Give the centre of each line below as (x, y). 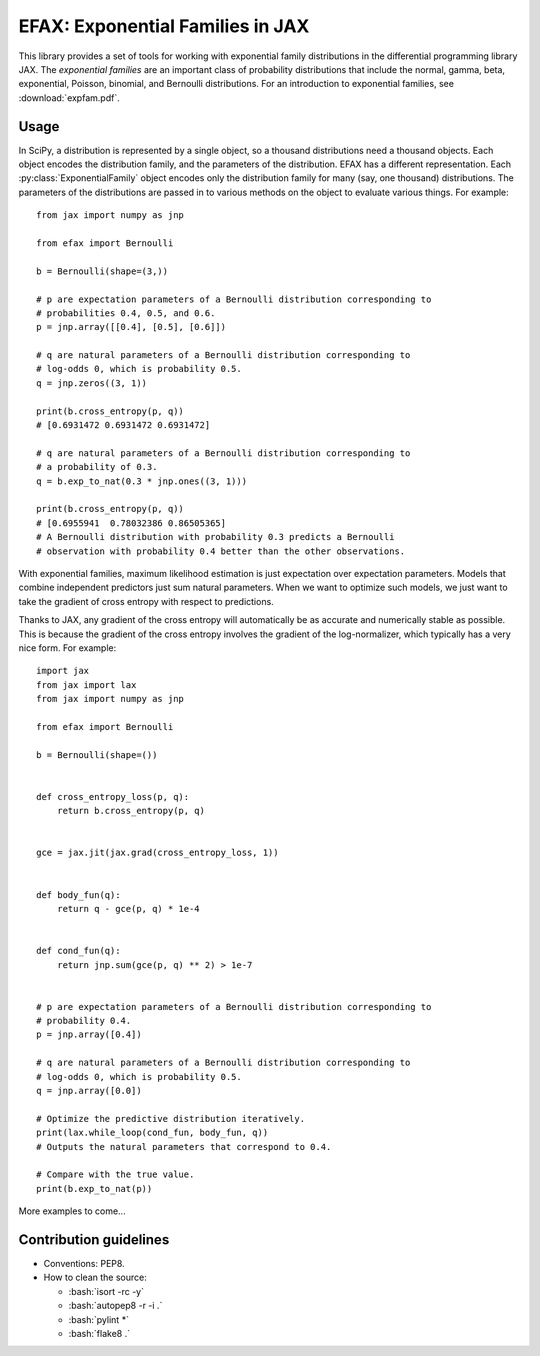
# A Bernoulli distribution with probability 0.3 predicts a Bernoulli (215, 537)
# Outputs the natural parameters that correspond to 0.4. (184, 1146)
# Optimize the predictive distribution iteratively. (170, 1118)
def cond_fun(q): (78, 951)
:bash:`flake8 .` (99, 1333)
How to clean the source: (95, 1277)
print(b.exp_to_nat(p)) (94, 1188)
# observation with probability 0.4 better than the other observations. (221, 551)
